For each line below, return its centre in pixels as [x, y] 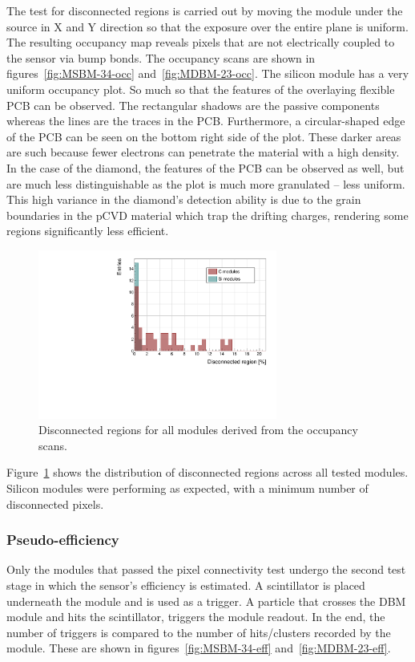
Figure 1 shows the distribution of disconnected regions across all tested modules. [207, 472]
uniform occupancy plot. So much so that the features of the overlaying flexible [201, 89]
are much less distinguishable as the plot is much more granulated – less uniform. [206, 183]
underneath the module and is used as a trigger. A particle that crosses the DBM [206, 601]
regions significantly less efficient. [88, 231]
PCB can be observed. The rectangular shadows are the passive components [193, 105]
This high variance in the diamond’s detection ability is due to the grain [184, 199]
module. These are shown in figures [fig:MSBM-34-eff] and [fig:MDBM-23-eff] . [199, 648]
